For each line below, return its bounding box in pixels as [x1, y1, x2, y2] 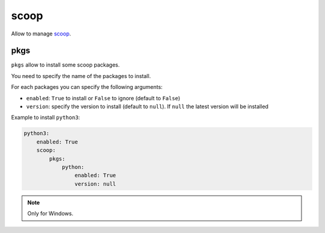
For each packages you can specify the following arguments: [11, 83, 162, 91]
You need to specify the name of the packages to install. [11, 72, 151, 79]
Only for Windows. [27, 210, 73, 217]
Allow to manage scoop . [11, 30, 72, 37]
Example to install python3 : [11, 114, 81, 121]
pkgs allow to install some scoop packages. [11, 61, 120, 68]
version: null [74, 180, 117, 187]
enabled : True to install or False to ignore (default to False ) [26, 94, 181, 101]
